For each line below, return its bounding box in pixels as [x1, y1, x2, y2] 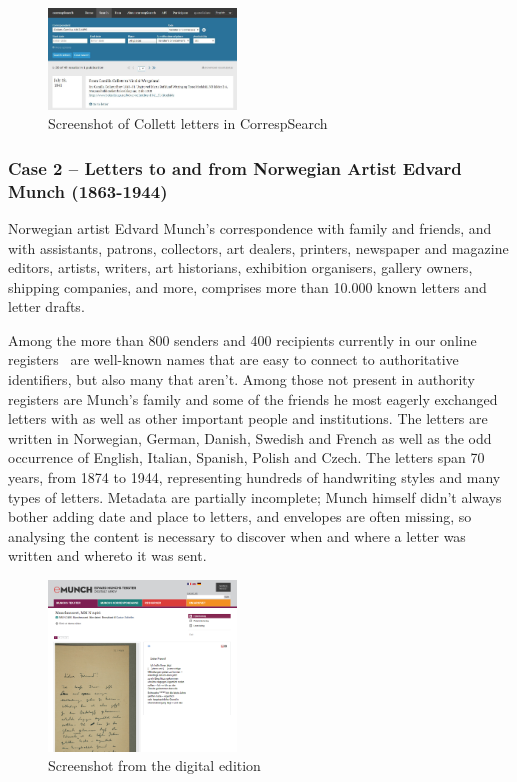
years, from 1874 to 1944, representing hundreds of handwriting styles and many [8, 467, 501, 488]
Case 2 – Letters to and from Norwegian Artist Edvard [8, 155, 462, 180]
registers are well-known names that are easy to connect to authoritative [8, 349, 459, 370]
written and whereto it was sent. [8, 545, 207, 566]
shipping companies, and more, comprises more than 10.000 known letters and [8, 276, 487, 297]
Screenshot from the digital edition [48, 755, 261, 776]
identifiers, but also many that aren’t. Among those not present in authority [8, 369, 475, 390]
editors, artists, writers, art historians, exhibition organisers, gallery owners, [8, 257, 473, 278]
